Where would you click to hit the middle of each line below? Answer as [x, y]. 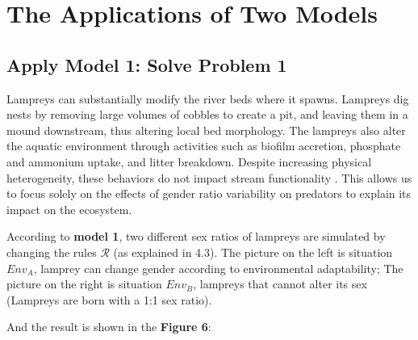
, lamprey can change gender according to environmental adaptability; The [218, 268]
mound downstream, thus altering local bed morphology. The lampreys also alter [206, 130]
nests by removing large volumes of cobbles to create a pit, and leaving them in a [207, 114]
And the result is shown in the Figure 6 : [109, 327]
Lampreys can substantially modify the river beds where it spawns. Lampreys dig [208, 98]
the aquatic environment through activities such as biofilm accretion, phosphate [204, 146]
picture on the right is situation [84, 284]
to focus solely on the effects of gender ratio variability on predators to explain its [209, 193]
